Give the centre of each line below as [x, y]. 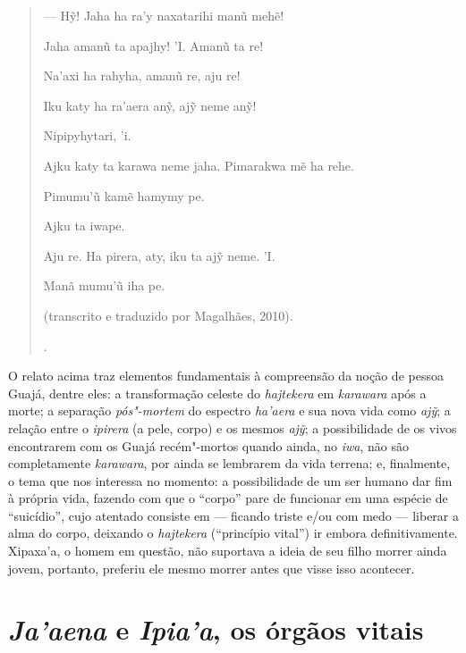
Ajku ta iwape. [84, 226]
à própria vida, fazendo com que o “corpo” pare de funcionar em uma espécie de [228, 498]
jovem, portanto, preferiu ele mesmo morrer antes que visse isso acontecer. [212, 568]
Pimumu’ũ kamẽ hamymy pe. [124, 195]
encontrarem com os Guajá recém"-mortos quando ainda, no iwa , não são [209, 445]
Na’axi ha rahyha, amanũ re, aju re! [142, 75]
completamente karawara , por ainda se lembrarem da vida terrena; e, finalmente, [229, 463]
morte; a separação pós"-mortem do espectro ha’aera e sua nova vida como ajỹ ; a [229, 410]
